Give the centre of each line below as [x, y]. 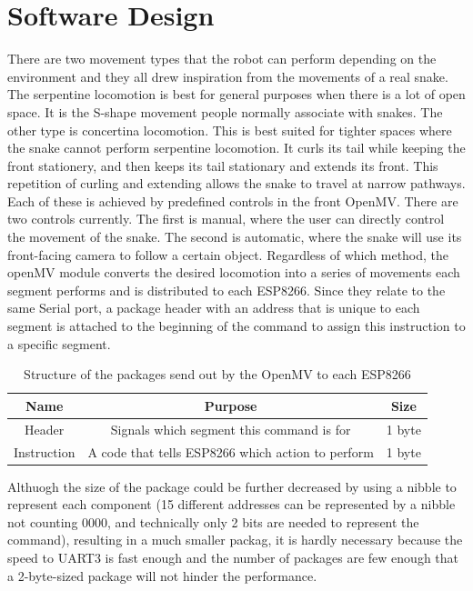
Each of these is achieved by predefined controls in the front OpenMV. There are [233, 200]
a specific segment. [59, 343]
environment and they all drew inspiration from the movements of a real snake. [228, 76]
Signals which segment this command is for [231, 429]
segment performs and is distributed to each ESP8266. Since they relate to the [226, 290]
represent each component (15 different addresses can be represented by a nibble [231, 504]
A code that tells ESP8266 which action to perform [231, 451]
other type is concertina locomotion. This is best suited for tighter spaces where [230, 130]
